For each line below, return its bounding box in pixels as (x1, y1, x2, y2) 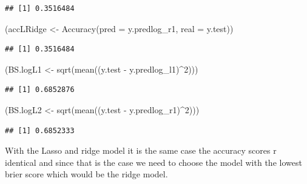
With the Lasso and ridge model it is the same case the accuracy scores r (5, 144, 277, 157)
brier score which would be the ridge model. (5, 168, 168, 180)
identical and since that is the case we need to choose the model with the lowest (5, 156, 302, 168)
